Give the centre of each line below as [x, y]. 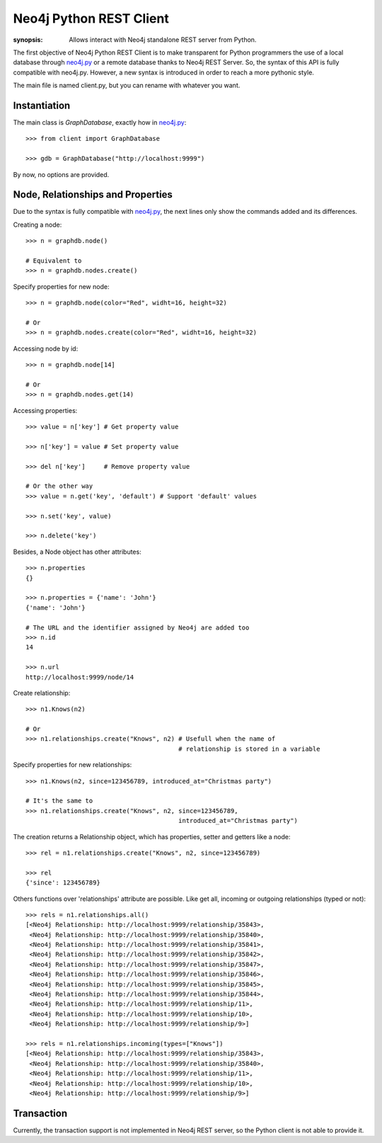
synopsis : [28, 40]
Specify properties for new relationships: [73, 765]
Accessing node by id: [46, 348]
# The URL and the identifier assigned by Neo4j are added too [138, 627]
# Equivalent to [54, 261]
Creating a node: [37, 224]
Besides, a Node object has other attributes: [77, 552]
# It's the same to [59, 801]
